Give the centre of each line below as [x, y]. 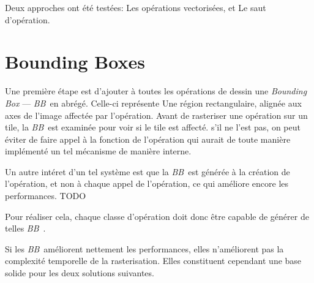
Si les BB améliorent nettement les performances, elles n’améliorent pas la [144, 248]
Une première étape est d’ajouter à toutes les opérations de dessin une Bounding [156, 91]
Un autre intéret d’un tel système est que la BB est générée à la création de [148, 171]
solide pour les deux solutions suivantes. [80, 273]
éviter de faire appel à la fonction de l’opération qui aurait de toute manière [148, 139]
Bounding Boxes [75, 62]
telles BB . [25, 228]
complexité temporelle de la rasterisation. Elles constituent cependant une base [153, 261]
